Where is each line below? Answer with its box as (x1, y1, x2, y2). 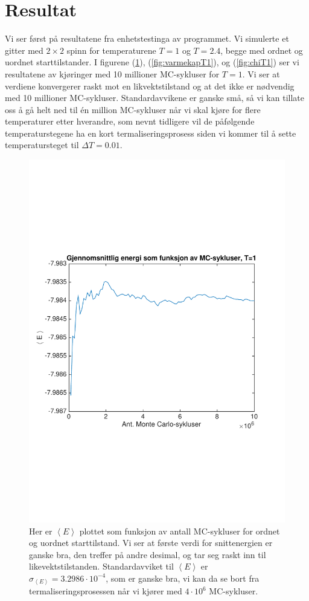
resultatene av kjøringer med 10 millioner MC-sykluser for (5, 67, 220, 80)
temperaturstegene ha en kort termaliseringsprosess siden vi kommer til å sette (5, 126, 296, 139)
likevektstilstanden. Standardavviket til (29, 560, 174, 573)
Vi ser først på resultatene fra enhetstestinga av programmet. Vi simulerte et (5, 32, 289, 45)
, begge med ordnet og (220, 44, 303, 56)
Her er (29, 524, 53, 537)
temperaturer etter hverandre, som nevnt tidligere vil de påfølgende (5, 115, 255, 128)
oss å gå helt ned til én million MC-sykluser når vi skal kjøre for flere (5, 103, 261, 115)
